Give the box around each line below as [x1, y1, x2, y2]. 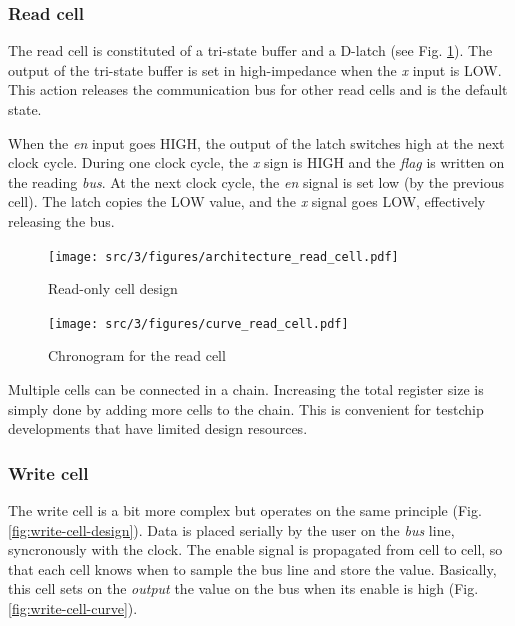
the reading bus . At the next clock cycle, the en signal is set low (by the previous [8, 171, 504, 192]
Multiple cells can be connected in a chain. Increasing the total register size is [8, 379, 484, 400]
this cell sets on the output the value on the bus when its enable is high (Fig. [8, 578, 479, 599]
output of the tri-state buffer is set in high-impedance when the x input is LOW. [8, 59, 502, 80]
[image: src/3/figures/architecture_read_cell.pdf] [48, 249, 399, 264]
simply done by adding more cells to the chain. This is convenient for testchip [8, 398, 484, 419]
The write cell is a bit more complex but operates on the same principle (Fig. [8, 500, 482, 521]
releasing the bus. [8, 210, 115, 231]
